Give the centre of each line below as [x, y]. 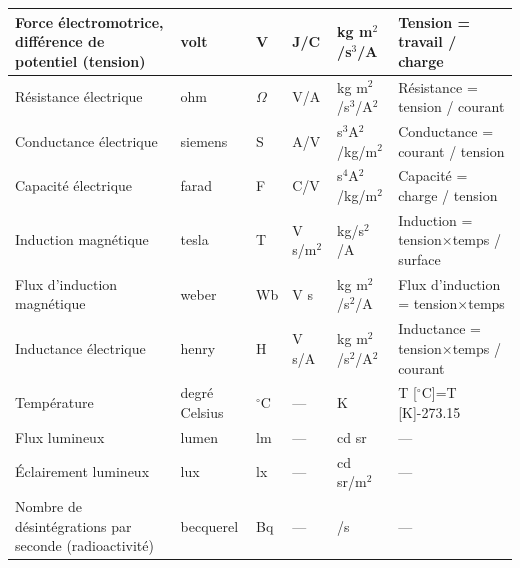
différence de [60, 41]
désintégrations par [73, 525]
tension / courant [451, 106]
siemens [204, 140]
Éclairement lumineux [82, 471]
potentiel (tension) [80, 60]
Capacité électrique [74, 185]
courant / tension [451, 150]
